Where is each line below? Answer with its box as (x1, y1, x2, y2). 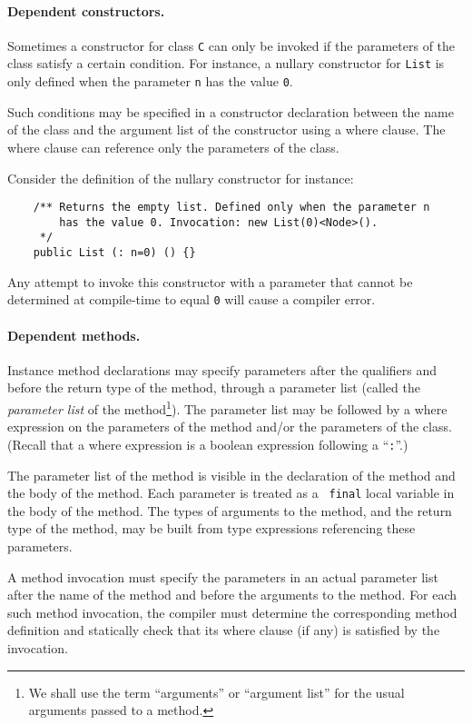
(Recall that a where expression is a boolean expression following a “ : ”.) (7, 434, 408, 453)
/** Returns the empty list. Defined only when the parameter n (33, 201, 430, 214)
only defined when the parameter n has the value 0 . (7, 72, 293, 91)
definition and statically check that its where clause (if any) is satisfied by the (7, 621, 440, 640)
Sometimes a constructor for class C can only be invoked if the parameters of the (7, 35, 456, 55)
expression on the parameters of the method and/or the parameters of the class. (7, 417, 452, 436)
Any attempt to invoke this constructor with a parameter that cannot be (7, 272, 413, 291)
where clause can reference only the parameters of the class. (7, 137, 339, 156)
